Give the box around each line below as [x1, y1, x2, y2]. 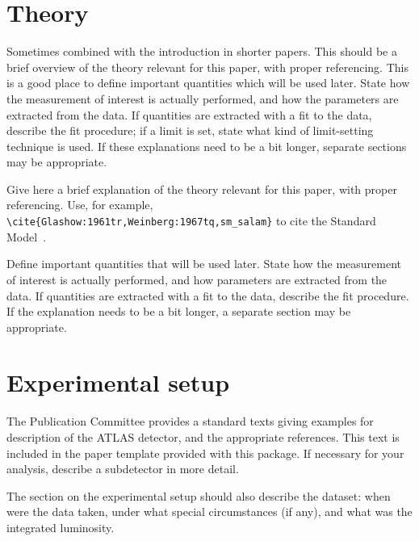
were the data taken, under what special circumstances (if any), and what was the [6, 503, 413, 520]
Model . [6, 228, 47, 245]
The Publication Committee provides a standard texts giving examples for [6, 413, 374, 430]
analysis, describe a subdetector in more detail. [6, 460, 239, 477]
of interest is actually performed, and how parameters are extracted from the [6, 270, 388, 287]
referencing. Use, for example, [6, 196, 153, 213]
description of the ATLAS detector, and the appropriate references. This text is [6, 429, 400, 445]
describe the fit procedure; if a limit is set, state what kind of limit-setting [6, 122, 374, 139]
